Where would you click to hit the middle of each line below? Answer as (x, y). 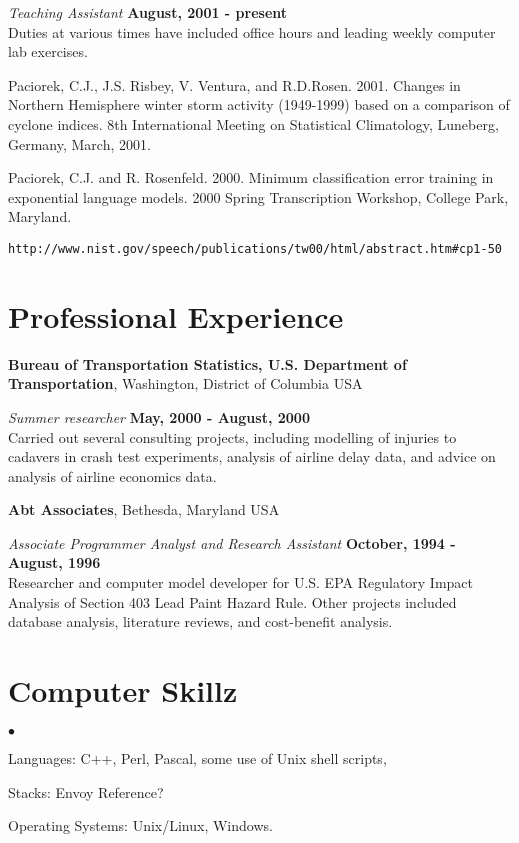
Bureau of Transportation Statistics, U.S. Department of (207, 363)
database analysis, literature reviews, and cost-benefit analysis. (200, 621)
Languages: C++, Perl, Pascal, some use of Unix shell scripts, (197, 757)
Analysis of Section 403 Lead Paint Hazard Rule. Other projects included (232, 601)
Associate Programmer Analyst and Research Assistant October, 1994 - (232, 542)
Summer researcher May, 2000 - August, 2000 (159, 416)
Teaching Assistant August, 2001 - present (148, 12)
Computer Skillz (123, 690)
